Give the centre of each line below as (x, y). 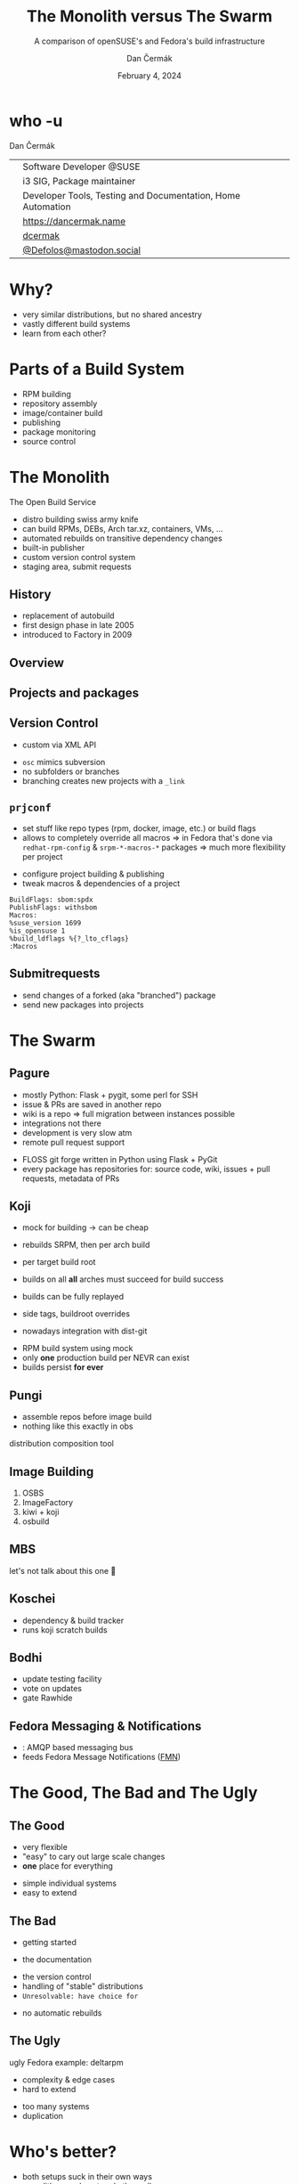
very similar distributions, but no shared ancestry (112, 314)
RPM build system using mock (77, 1349)
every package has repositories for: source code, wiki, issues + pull (146, 1169)
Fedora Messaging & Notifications (105, 1726)
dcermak (41, 235)
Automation (47, 207)
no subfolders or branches (71, 771)
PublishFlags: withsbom (53, 907)
